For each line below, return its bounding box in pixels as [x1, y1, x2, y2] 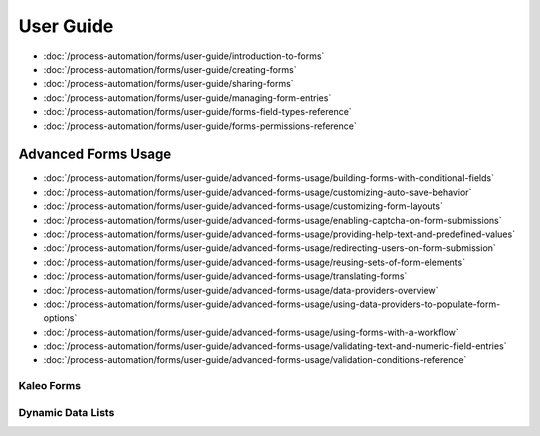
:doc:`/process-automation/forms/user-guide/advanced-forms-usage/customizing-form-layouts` [43, 200, 444, 212]
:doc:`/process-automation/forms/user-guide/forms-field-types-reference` [43, 106, 352, 118]
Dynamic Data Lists [18, 405, 115, 419]
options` [43, 312, 78, 324]
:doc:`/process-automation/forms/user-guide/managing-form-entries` [43, 91, 332, 104]
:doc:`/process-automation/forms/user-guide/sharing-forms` [43, 78, 294, 90]
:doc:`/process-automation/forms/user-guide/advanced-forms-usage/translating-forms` [43, 270, 408, 282]
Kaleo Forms [18, 379, 82, 393]
